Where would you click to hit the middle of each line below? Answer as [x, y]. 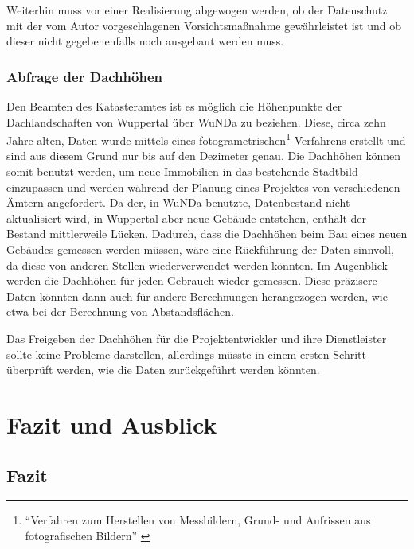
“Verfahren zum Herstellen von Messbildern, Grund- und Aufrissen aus [198, 520]
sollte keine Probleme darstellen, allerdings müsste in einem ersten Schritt [186, 354]
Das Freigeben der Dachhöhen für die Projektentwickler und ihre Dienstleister [197, 338]
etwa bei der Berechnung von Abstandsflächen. [120, 311]
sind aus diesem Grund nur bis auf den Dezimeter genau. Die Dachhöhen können [204, 156]
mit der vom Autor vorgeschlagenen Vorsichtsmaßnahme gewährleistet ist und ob [204, 25]
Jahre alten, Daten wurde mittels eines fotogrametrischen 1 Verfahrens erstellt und [206, 139]
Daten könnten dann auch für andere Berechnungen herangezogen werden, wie [197, 296]
